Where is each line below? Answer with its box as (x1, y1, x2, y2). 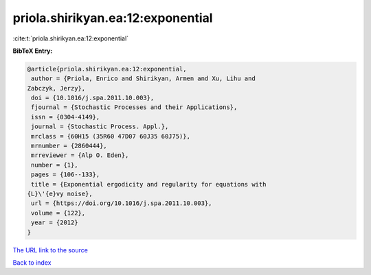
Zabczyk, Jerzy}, (27, 84, 86, 92)
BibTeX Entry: (12, 47, 53, 55)
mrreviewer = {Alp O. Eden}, (31, 152, 129, 159)
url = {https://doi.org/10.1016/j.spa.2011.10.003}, (31, 200, 212, 207)
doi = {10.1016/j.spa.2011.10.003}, (31, 94, 155, 102)
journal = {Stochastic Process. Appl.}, (31, 123, 169, 130)
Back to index (12, 258, 52, 267)
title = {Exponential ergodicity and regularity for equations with (31, 180, 267, 188)
